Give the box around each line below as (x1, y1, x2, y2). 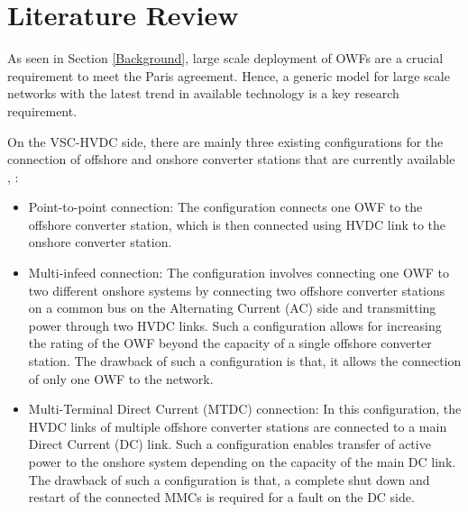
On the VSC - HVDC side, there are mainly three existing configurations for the (7, 132, 444, 151)
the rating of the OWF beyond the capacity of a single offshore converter (28, 334, 432, 352)
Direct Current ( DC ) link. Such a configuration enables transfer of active (28, 434, 431, 453)
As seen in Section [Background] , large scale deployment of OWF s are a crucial (7, 49, 444, 68)
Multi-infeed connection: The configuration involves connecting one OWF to (28, 263, 450, 282)
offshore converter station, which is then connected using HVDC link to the (28, 215, 446, 233)
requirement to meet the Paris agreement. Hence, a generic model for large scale (7, 66, 450, 85)
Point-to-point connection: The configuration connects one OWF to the (28, 197, 423, 216)
